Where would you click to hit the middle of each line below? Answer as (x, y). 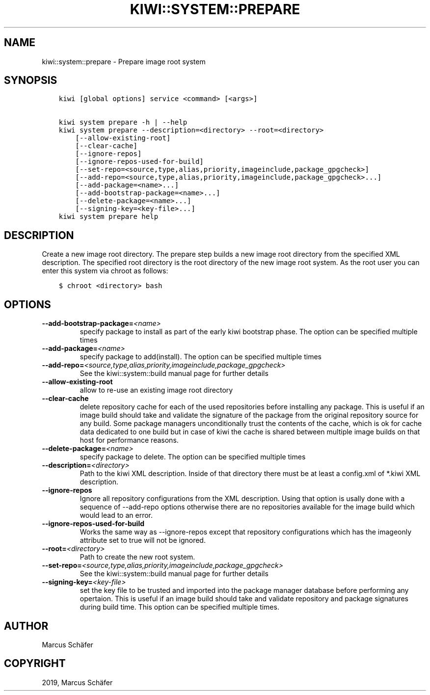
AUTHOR (26, 626)
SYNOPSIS (31, 80)
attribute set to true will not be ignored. (143, 540)
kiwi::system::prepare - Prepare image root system (124, 61)
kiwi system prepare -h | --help (123, 122)
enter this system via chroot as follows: (105, 271)
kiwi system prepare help (108, 217)
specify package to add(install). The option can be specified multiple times (201, 357)
